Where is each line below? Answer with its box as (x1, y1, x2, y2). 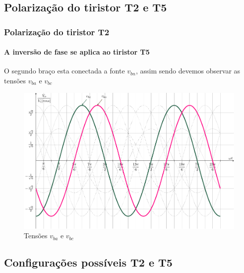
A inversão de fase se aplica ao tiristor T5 (4, 47, 150, 57)
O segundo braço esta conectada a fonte (4, 66, 125, 76)
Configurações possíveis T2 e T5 (4, 255, 173, 270)
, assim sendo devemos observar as (135, 66, 241, 76)
